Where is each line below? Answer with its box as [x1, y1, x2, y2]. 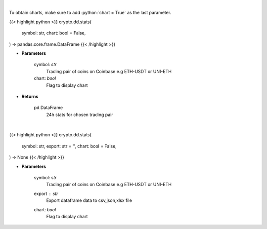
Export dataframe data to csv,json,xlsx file [46, 197, 132, 203]
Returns [21, 93, 39, 99]
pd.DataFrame [34, 105, 63, 111]
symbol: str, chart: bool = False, [21, 30, 86, 36]
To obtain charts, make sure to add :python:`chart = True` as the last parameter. [9, 10, 172, 16]
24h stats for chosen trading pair [46, 112, 113, 117]
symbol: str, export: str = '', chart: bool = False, [21, 143, 117, 149]
